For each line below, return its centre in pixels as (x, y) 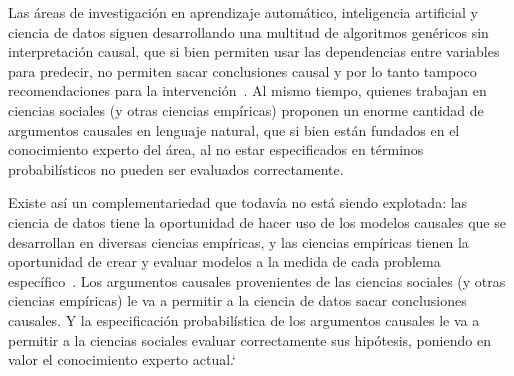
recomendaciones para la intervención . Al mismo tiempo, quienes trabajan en (247, 90)
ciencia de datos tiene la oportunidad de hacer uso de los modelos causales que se (257, 221)
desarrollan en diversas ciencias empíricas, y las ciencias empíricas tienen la (238, 241)
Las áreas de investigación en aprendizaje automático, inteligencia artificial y (243, 12)
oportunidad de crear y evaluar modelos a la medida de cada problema (224, 261)
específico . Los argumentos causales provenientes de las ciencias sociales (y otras (257, 280)
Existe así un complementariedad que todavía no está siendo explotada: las (238, 202)
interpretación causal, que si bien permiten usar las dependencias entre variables (254, 51)
